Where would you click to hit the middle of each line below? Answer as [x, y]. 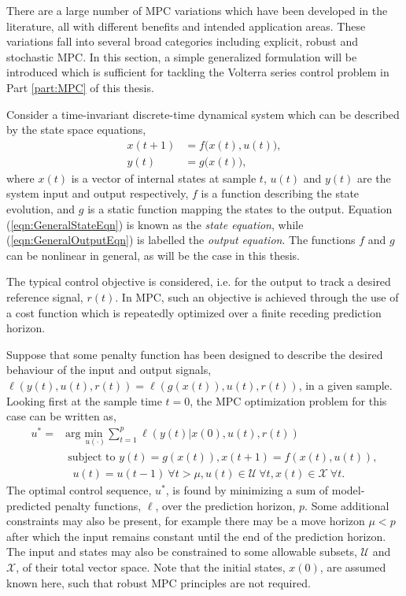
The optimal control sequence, [79, 490]
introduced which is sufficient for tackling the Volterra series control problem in [198, 72]
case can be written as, [61, 416]
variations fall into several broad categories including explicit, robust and [182, 41]
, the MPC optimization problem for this [288, 400]
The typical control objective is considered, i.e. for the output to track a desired [199, 281]
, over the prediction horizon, [225, 505]
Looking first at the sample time [84, 400]
